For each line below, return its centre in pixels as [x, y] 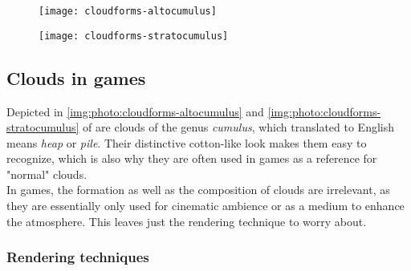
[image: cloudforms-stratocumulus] [134, 36]
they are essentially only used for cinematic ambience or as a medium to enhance [205, 206]
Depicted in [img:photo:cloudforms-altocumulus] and [135, 111]
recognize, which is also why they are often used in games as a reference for [192, 158]
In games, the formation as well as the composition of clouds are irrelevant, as [198, 190]
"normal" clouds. [47, 174]
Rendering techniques [78, 257]
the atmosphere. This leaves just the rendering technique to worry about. [187, 221]
